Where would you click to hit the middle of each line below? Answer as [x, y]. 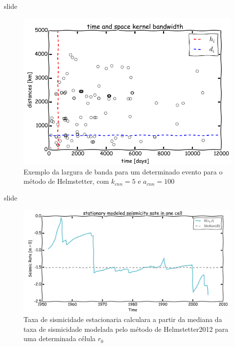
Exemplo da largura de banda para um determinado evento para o [123, 171]
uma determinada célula [60, 338]
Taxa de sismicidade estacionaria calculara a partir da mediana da [123, 319]
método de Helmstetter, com [66, 181]
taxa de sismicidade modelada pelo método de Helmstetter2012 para [126, 329]
